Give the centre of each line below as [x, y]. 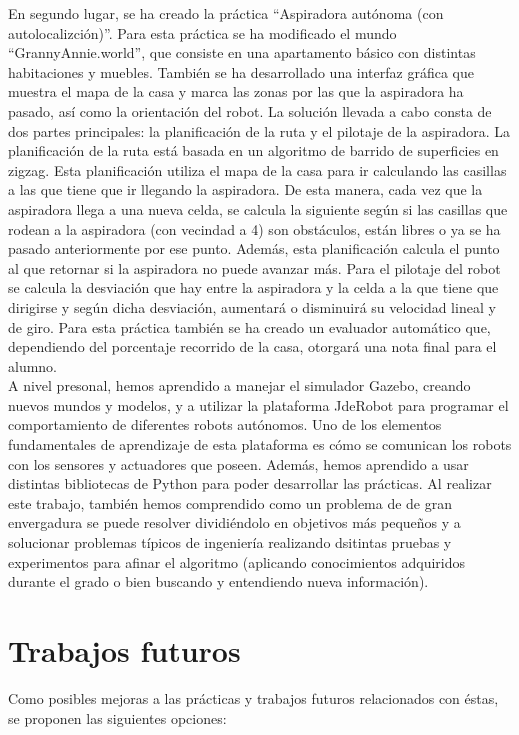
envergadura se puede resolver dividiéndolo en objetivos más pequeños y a [234, 522]
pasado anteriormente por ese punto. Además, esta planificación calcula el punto [254, 248]
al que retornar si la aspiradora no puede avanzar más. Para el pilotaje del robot [254, 267]
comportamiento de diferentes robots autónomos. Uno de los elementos [225, 424]
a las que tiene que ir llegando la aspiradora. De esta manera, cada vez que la [245, 189]
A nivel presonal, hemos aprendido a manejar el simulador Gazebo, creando [239, 385]
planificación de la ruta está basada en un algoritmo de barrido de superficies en [253, 150]
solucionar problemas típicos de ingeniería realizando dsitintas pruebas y [230, 542]
